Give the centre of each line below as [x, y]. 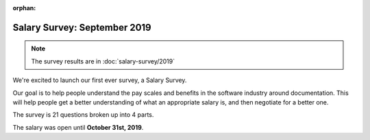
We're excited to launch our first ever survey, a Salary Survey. [100, 80]
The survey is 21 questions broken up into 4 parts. [83, 115]
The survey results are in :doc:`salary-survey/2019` [103, 61]
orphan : [24, 8]
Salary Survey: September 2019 [82, 27]
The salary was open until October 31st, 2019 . [78, 127]
